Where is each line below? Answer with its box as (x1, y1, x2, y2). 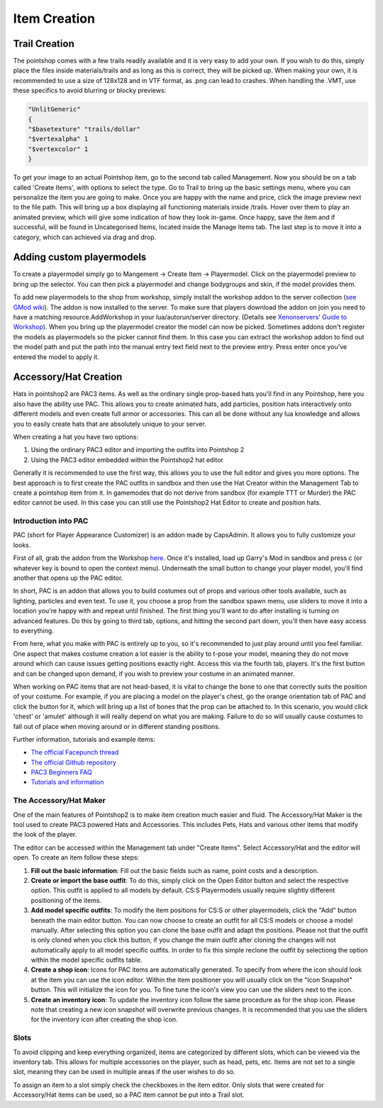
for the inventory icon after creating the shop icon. (30, 1015, 178, 1024)
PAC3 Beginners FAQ (30, 768, 92, 777)
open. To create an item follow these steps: (13, 853, 140, 862)
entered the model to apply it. (13, 352, 99, 361)
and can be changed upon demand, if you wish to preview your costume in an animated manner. (13, 669, 295, 678)
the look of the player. (13, 830, 77, 839)
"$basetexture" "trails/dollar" (28, 125, 141, 133)
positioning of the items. (30, 896, 102, 904)
